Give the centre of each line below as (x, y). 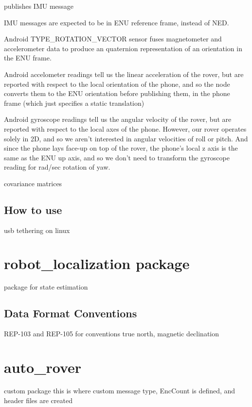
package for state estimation (46, 287)
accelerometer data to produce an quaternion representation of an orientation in (123, 48)
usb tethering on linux (37, 230)
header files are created (38, 400)
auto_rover (43, 367)
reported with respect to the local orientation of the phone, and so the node (117, 84)
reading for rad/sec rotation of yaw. (57, 167)
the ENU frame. (28, 58)
